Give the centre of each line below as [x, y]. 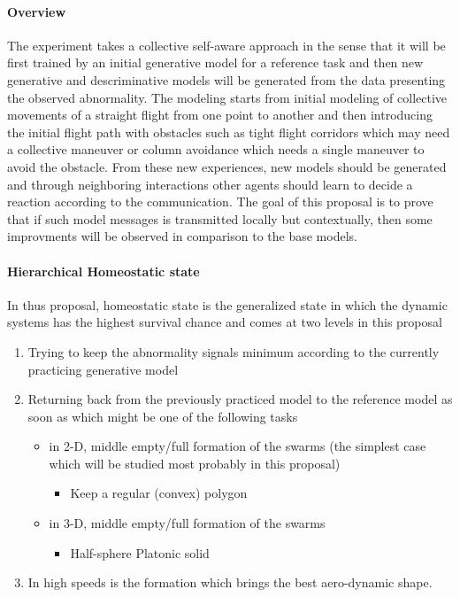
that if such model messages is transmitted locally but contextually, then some [220, 218]
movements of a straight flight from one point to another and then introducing [220, 115]
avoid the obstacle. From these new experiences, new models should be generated [227, 166]
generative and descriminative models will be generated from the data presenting [226, 79]
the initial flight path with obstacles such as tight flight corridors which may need [229, 132]
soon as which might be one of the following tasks [163, 416]
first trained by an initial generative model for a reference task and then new [215, 62]
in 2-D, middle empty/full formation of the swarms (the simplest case [238, 446]
